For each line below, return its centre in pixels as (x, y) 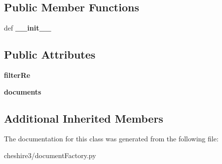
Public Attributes (50, 54)
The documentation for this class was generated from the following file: (111, 139)
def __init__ (28, 28)
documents (23, 91)
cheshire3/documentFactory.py (50, 155)
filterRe (17, 75)
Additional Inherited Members (84, 118)
